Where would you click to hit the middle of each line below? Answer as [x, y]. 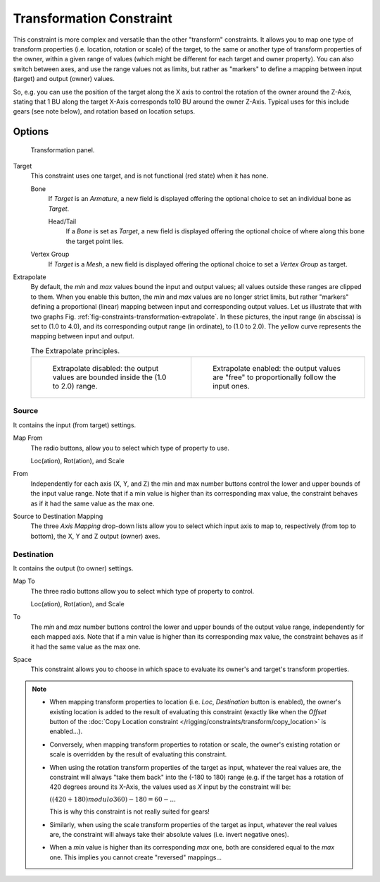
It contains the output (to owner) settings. [73, 568]
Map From [28, 438]
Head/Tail [62, 221]
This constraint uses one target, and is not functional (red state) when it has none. [150, 176]
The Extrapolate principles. [75, 350]
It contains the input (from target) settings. [75, 425]
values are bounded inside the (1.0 [109, 377]
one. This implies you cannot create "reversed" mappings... [135, 857]
